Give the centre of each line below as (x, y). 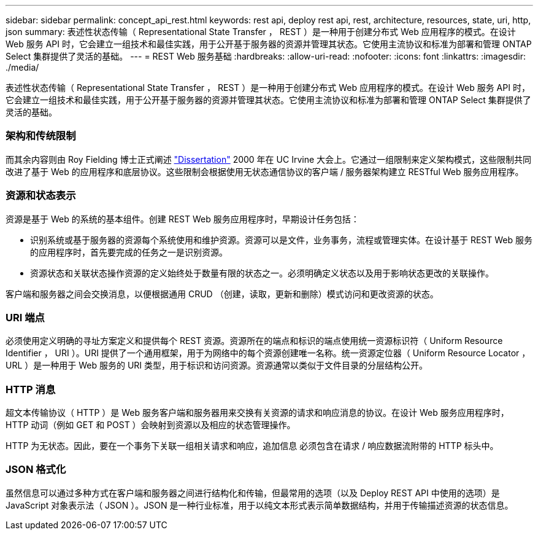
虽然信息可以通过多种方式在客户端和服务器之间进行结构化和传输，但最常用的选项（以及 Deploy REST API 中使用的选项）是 (253, 493)
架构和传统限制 (41, 136)
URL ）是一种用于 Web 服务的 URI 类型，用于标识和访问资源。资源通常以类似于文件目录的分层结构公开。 (217, 365)
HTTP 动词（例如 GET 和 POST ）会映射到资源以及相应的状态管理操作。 (151, 425)
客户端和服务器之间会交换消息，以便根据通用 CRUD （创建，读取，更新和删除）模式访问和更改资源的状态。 (222, 294)
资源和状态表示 (41, 196)
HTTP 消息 (31, 389)
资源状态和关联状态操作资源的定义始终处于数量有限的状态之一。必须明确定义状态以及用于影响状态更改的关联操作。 (262, 273)
